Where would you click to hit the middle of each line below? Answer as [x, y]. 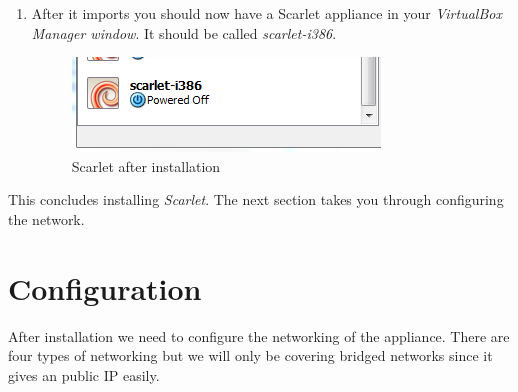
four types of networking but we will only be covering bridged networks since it [250, 355]
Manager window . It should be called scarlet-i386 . [184, 32]
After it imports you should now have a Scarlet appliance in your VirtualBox [266, 13]
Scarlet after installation [146, 165]
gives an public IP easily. [84, 374]
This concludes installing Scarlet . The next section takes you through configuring [256, 199]
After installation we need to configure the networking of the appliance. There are [259, 335]
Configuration [105, 287]
